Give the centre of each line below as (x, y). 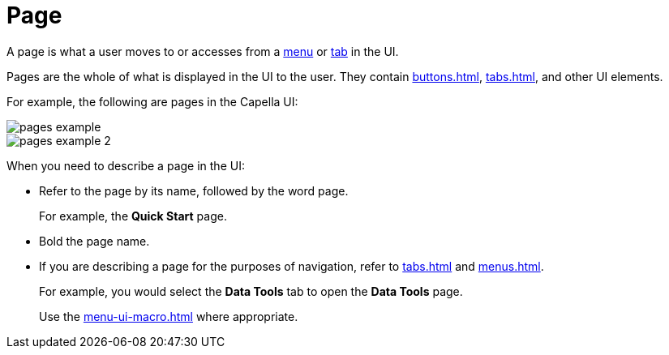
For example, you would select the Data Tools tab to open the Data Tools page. (251, 291)
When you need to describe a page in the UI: (126, 165)
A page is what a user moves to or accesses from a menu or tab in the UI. (203, 51)
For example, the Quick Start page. (133, 216)
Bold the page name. (94, 241)
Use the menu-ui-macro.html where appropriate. (169, 316)
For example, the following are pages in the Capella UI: (152, 101)
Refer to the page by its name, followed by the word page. (194, 190)
